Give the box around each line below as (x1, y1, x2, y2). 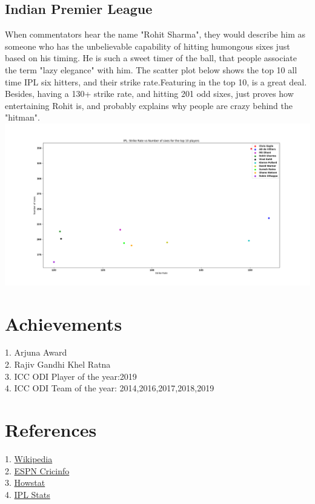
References (5, 417, 97, 442)
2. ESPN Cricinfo (5, 464, 70, 477)
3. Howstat (5, 476, 45, 489)
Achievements (5, 311, 122, 336)
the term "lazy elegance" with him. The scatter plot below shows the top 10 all (5, 63, 297, 76)
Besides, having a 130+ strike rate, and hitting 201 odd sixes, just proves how (5, 87, 294, 100)
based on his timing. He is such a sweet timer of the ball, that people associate (5, 51, 297, 64)
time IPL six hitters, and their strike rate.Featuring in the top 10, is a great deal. (5, 75, 307, 88)
